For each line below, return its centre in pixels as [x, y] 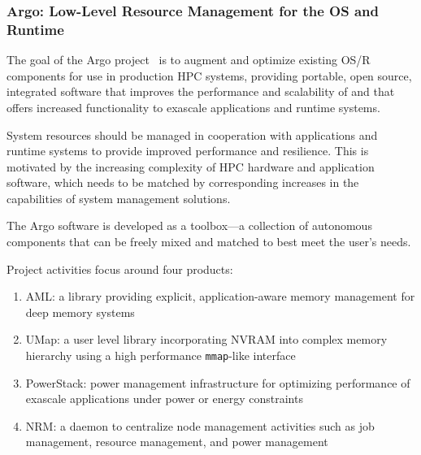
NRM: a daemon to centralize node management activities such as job [200, 425]
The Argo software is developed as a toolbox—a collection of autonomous [189, 225]
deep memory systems [80, 312]
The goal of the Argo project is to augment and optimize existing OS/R [189, 60]
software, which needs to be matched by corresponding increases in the [183, 182]
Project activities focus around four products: [120, 269]
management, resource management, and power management [177, 442]
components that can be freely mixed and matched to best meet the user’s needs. [209, 242]
